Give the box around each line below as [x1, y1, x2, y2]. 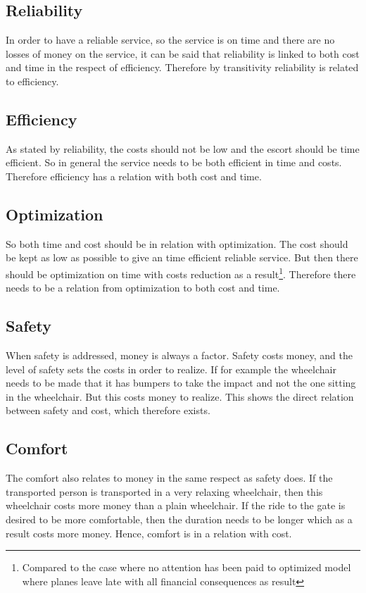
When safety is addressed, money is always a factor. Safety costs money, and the [6, 348, 353, 362]
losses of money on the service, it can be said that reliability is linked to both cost [6, 46, 360, 61]
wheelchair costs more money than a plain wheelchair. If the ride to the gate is [6, 498, 346, 513]
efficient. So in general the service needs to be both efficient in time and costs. [6, 155, 342, 170]
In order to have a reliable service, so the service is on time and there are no [6, 32, 335, 47]
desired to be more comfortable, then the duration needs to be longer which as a [6, 511, 353, 526]
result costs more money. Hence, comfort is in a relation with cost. [6, 525, 292, 540]
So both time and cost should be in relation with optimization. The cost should [6, 236, 348, 251]
